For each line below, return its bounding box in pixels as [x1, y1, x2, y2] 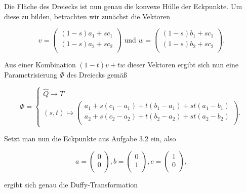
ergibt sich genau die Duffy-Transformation [4, 179, 138, 190]
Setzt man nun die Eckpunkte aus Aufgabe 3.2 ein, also [4, 133, 176, 144]
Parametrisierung [4, 69, 58, 80]
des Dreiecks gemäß [66, 69, 127, 80]
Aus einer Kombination [4, 59, 76, 70]
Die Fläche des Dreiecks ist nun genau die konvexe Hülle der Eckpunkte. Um [4, 1, 242, 11]
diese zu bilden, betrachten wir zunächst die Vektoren [4, 11, 171, 21]
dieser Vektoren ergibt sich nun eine [127, 59, 238, 70]
